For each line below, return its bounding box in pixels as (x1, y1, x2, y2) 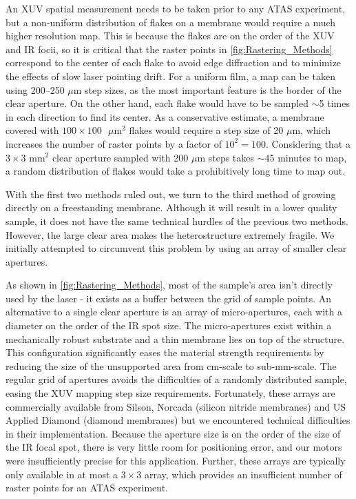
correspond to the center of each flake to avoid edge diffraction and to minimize (6, 55, 342, 70)
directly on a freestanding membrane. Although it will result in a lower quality (6, 200, 337, 215)
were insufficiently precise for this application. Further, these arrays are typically (6, 453, 346, 467)
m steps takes (197, 150, 255, 164)
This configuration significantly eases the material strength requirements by (6, 345, 324, 360)
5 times (319, 96, 350, 110)
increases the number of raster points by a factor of (6, 136, 222, 150)
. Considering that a (265, 136, 350, 150)
